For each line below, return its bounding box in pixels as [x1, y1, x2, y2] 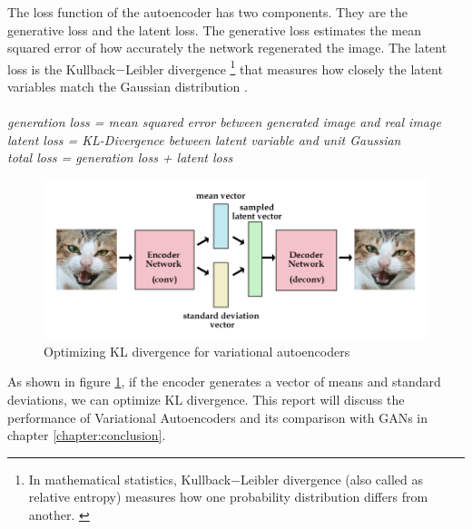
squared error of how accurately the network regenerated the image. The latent [7, 38, 447, 57]
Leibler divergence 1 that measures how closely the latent [125, 56, 443, 78]
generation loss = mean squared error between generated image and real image [7, 113, 441, 132]
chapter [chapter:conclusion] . [7, 426, 166, 445]
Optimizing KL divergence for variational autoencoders [44, 341, 350, 360]
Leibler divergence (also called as [240, 469, 424, 488]
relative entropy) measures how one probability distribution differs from [28, 487, 428, 506]
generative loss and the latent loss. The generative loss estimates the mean [7, 20, 421, 39]
